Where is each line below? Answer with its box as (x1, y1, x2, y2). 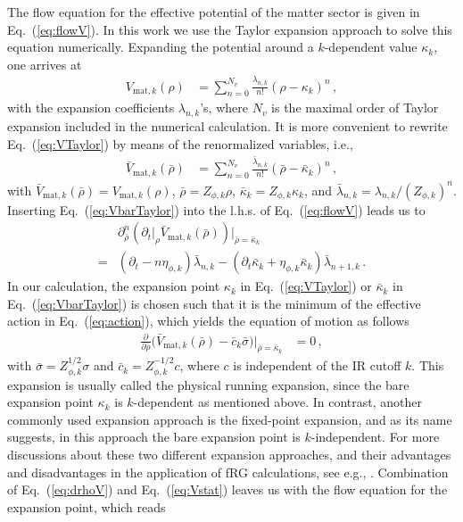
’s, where (200, 98, 248, 117)
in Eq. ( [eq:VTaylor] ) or (240, 277, 372, 295)
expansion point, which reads (7, 497, 166, 516)
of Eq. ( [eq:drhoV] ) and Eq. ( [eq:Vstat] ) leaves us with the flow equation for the (7, 480, 448, 499)
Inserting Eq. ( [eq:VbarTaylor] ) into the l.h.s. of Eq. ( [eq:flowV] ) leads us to (7, 200, 426, 219)
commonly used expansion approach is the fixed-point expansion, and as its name (7, 410, 452, 428)
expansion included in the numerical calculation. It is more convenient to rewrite (7, 117, 448, 136)
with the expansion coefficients (7, 98, 175, 117)
